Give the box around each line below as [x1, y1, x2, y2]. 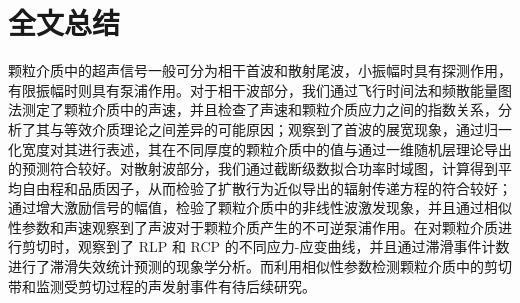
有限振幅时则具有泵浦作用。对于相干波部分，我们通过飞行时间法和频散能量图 [8, 79, 512, 100]
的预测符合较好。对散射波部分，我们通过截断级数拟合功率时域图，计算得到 [8, 158, 498, 179]
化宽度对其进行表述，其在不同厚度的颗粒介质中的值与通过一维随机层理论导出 [8, 138, 512, 159]
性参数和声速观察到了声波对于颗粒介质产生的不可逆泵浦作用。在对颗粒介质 [8, 216, 498, 237]
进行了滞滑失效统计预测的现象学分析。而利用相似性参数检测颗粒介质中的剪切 [8, 256, 512, 277]
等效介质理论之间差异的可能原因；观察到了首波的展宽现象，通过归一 [63, 118, 512, 139]
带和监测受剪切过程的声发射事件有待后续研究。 [8, 275, 316, 296]
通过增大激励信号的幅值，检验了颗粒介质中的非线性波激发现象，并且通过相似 [8, 197, 512, 218]
